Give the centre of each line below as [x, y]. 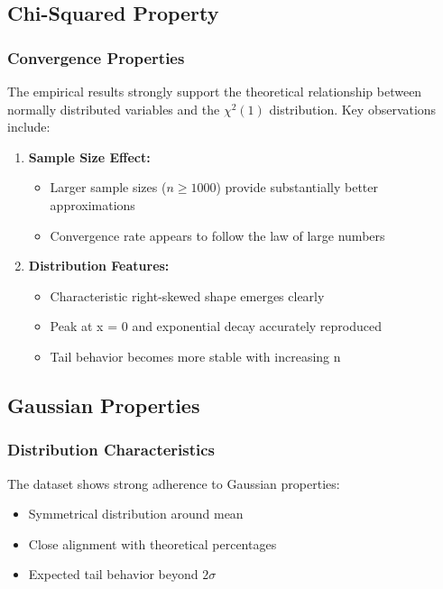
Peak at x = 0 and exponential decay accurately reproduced [216, 326]
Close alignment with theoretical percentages [152, 543]
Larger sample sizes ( [108, 187]
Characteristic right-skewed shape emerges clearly [187, 295]
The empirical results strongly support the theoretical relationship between [215, 91]
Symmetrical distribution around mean [136, 514]
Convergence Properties [96, 57]
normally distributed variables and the [114, 109]
